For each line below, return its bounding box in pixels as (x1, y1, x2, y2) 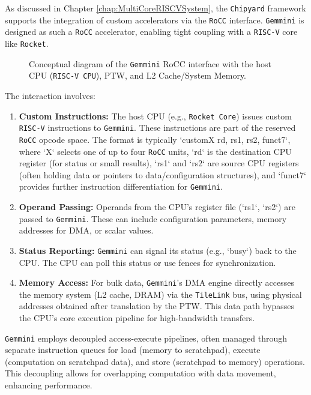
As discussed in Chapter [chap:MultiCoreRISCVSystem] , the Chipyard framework (5, 2, 306, 14)
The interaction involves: (5, 89, 96, 101)
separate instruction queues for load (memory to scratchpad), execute (5, 343, 261, 356)
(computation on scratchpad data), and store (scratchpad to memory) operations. (5, 355, 305, 367)
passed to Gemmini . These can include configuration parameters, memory (19, 212, 287, 225)
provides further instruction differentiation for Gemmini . (19, 180, 223, 193)
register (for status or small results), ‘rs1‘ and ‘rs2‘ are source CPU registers (19, 157, 299, 169)
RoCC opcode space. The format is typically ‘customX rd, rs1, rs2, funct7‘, (19, 133, 291, 145)
